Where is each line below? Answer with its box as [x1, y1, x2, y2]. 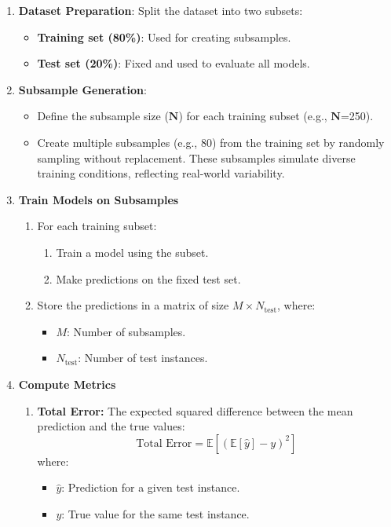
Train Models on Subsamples [18, 191, 179, 207]
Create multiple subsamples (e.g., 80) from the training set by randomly [37, 134, 385, 150]
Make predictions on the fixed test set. [56, 270, 241, 287]
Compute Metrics [18, 375, 116, 392]
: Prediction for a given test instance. [61, 479, 240, 496]
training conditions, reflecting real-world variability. [37, 165, 285, 181]
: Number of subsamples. [66, 323, 186, 339]
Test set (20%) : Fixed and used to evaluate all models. [37, 55, 310, 71]
